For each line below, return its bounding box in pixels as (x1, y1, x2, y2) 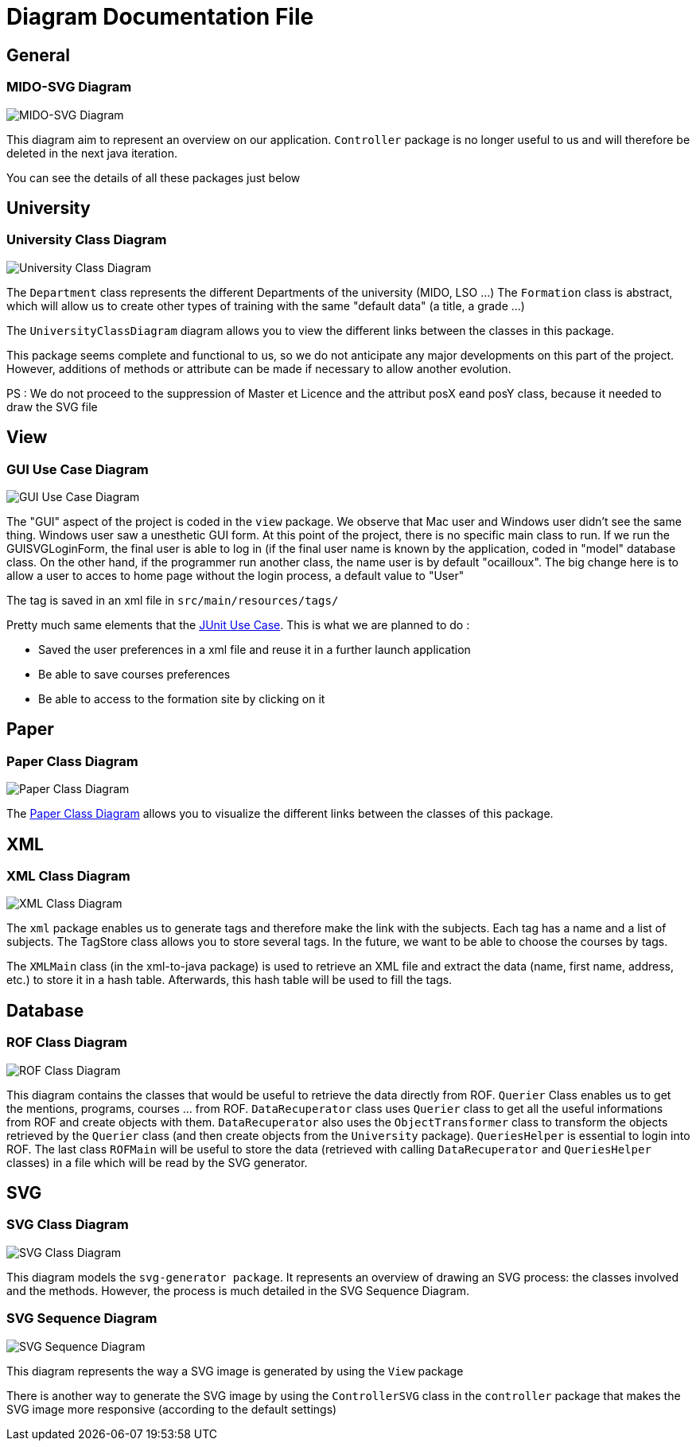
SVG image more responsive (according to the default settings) (6, 1402, 337, 1416)
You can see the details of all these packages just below (6, 170, 301, 185)
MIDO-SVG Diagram (6, 79, 132, 95)
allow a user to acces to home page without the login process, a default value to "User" (6, 568, 465, 582)
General (6, 45, 71, 65)
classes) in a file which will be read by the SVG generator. (6, 1155, 308, 1169)
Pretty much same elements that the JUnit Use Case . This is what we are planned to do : (6, 617, 470, 632)
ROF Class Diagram (6, 1034, 128, 1051)
